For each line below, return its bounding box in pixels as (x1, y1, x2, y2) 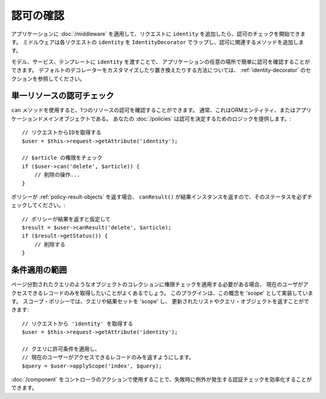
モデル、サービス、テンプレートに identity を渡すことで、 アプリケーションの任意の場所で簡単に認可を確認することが (11, 58, 310, 65)
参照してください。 (37, 75, 86, 82)
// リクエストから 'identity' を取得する (22, 320, 133, 327)
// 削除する (34, 241, 66, 247)
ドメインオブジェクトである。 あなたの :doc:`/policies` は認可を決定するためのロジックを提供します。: (37, 115, 292, 122)
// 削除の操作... (34, 171, 81, 178)
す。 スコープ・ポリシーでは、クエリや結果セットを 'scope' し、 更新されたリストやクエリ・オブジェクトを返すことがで (11, 298, 310, 305)
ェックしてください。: (11, 202, 66, 209)
